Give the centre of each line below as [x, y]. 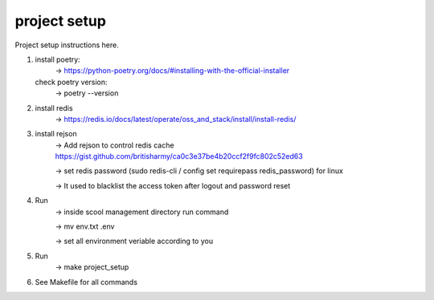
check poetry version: [71, 82]
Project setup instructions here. [67, 45]
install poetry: [57, 59]
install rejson [56, 134]
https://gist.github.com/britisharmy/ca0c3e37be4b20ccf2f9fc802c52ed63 [179, 156]
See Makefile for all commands [86, 282]
